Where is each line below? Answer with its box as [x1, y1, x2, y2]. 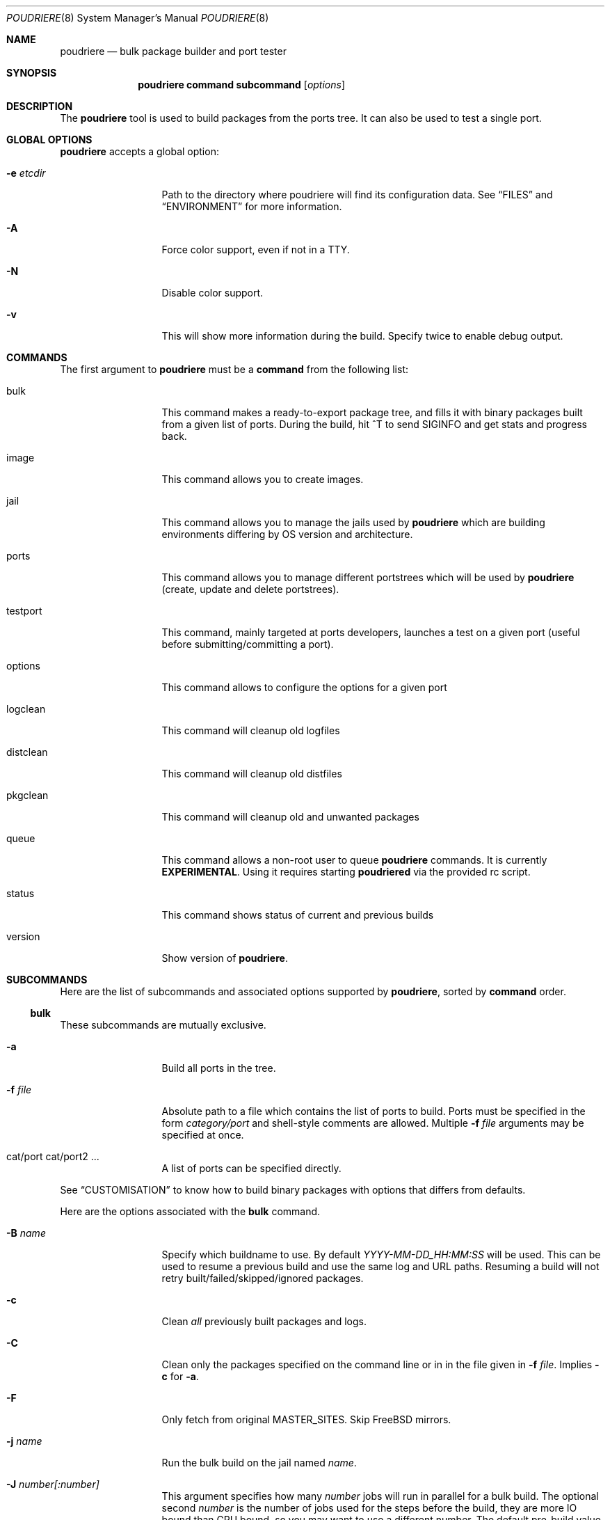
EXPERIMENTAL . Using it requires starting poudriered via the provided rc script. [161, 866, 531, 878]
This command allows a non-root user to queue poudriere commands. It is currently [161, 854, 547, 866]
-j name [6, 1435, 42, 1447]
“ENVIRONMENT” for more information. [161, 200, 342, 212]
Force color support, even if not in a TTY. [161, 244, 350, 255]
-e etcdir [6, 167, 46, 179]
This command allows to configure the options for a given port [161, 681, 447, 693]
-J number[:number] [6, 1478, 99, 1490]
